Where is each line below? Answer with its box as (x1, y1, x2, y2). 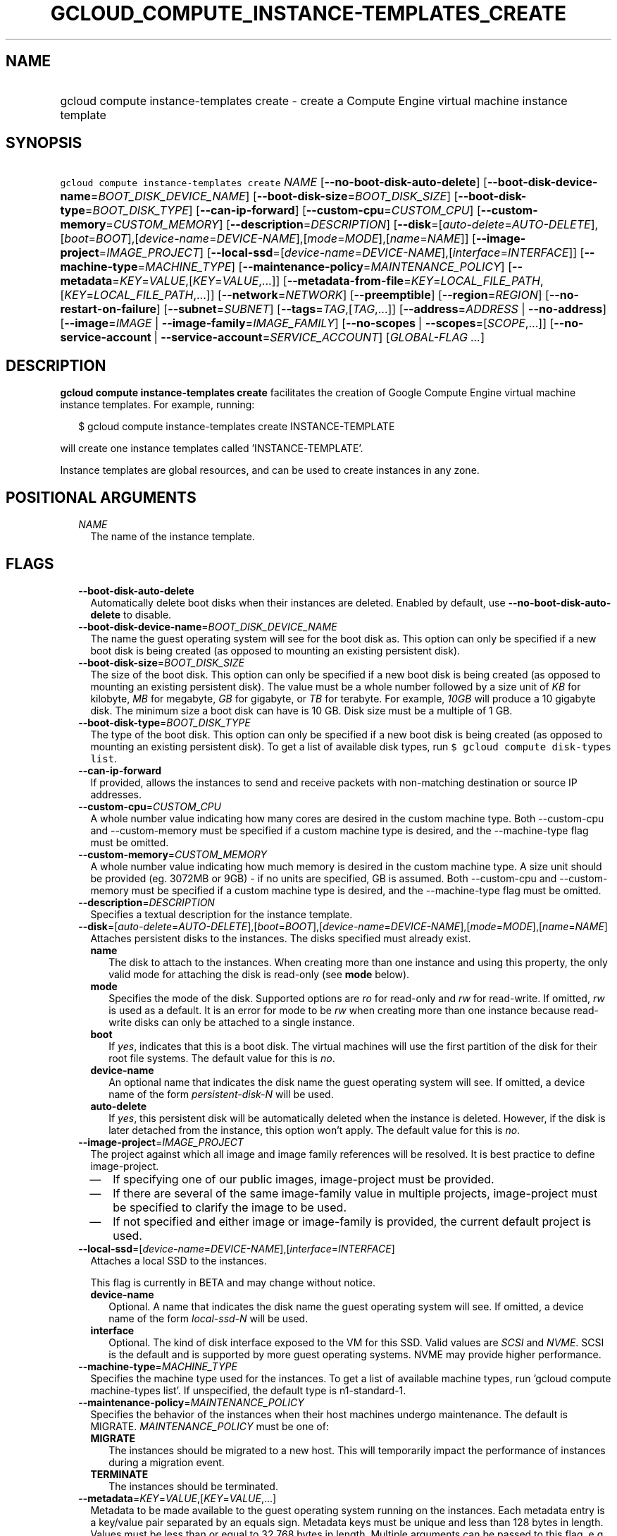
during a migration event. (108, 1456, 225, 1468)
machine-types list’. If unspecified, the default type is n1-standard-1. (90, 1384, 406, 1396)
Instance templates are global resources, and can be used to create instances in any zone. (60, 464, 480, 477)
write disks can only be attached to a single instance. (108, 1016, 355, 1028)
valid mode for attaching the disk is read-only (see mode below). (108, 968, 410, 980)
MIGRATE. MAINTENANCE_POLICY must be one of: (90, 1420, 329, 1432)
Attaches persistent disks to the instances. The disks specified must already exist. (90, 932, 471, 944)
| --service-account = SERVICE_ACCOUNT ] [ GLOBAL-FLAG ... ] (154, 330, 485, 345)
